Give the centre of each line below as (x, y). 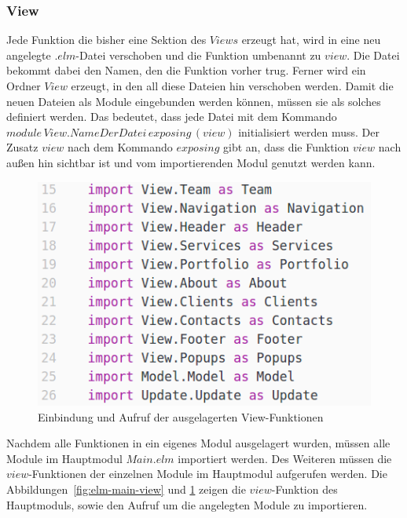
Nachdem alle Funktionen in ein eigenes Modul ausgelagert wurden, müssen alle (198, 443)
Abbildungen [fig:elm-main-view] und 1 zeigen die (126, 489)
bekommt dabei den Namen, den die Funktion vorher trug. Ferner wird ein (186, 70)
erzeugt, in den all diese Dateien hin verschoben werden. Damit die (232, 86)
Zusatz (22, 147)
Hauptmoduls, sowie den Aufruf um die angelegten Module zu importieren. (187, 504)
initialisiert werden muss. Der (309, 131)
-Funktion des (304, 489)
